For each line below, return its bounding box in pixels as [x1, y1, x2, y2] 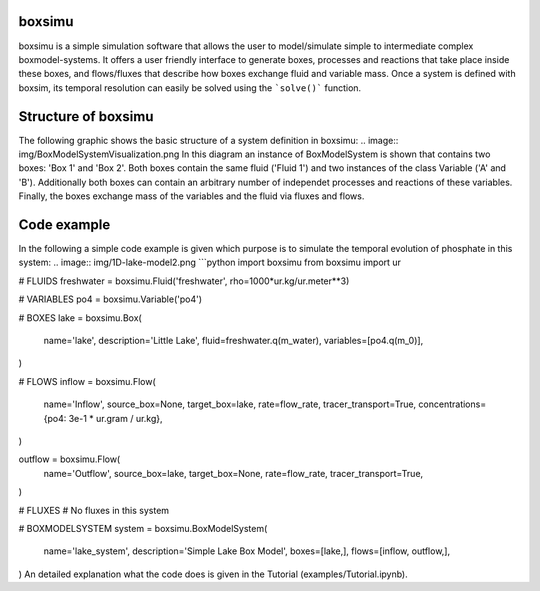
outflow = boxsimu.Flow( [18, 453, 121, 465]
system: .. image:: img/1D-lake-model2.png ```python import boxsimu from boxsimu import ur [18, 256, 402, 269]
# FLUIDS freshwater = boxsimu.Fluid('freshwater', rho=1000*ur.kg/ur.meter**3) [18, 275, 350, 287]
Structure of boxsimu [18, 108, 154, 125]
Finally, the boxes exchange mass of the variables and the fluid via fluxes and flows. [18, 190, 365, 202]
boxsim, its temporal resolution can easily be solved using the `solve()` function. [18, 81, 362, 94]
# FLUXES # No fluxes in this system [18, 504, 170, 516]
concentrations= [418, 398, 487, 410]
